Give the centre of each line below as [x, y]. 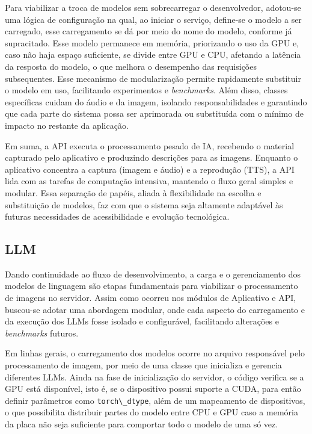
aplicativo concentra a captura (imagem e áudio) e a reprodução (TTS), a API [150, 169]
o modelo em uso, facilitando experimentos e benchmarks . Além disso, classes [146, 90]
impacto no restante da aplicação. [67, 125]
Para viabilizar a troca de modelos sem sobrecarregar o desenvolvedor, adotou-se [153, 7]
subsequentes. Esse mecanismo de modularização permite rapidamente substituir [153, 78]
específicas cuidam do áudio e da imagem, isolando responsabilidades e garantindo [156, 101]
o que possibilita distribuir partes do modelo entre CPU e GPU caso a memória [151, 412]
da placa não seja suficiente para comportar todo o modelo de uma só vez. [142, 424]
